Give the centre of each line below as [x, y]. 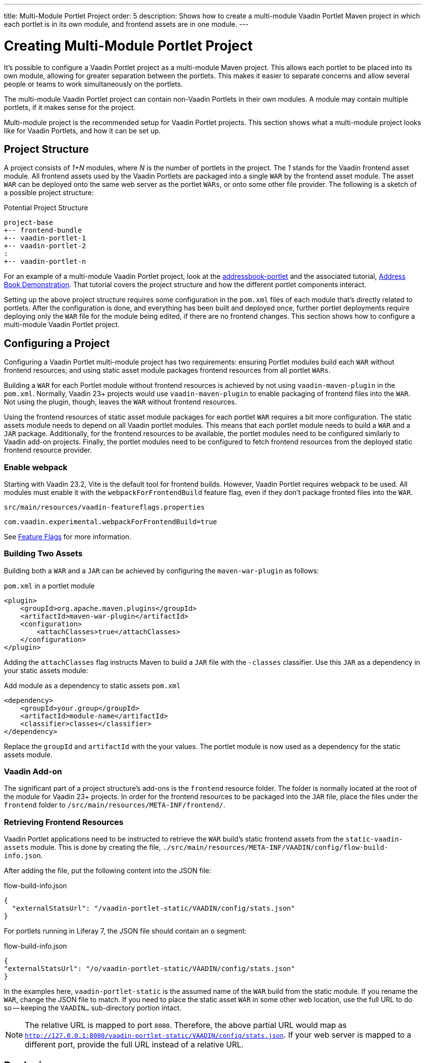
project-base [29, 223]
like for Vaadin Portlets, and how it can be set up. [82, 130]
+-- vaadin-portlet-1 [45, 238]
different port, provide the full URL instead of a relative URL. [134, 1045]
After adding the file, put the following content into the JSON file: [108, 871]
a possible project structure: [49, 193]
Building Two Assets [43, 554]
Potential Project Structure [46, 208]
